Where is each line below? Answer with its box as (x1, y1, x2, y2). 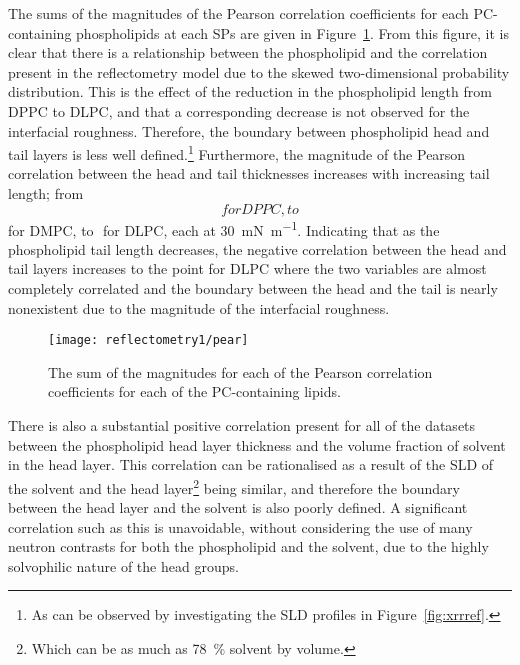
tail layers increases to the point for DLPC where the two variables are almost (8, 258, 487, 279)
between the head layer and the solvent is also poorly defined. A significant (8, 497, 468, 518)
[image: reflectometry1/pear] (48, 333, 249, 348)
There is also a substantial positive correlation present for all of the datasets (8, 415, 476, 436)
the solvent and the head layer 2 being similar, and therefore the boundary (8, 474, 460, 498)
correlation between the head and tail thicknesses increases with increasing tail (8, 163, 490, 184)
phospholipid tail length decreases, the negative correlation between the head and (8, 238, 507, 259)
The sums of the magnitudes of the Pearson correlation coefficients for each (8, 3, 469, 23)
